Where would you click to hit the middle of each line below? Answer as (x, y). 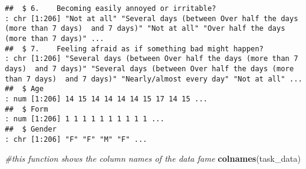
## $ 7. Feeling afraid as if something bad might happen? (134, 49)
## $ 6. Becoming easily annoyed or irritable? (111, 8)
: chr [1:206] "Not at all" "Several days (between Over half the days (151, 18)
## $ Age (24, 89)
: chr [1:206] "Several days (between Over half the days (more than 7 (151, 59)
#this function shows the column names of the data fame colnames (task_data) (153, 158)
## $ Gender (31, 129)
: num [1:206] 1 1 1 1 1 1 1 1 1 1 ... (85, 119)
